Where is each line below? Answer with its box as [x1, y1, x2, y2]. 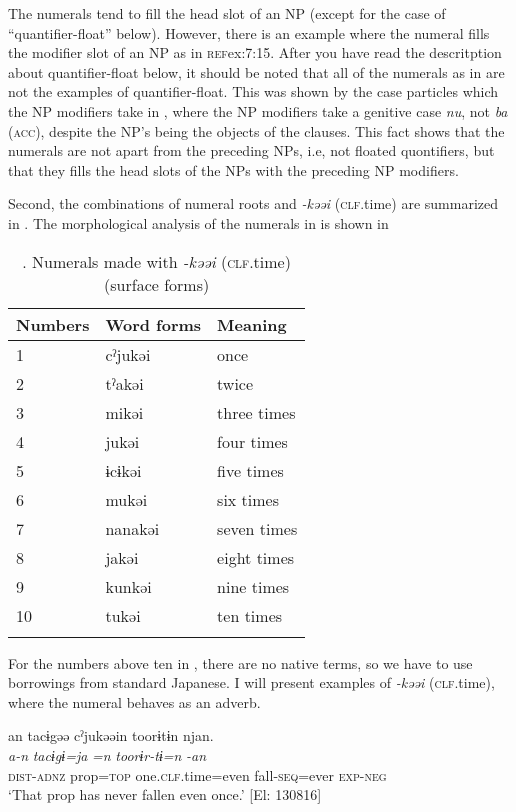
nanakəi [105, 516, 160, 540]
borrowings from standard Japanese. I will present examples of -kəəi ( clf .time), [8, 672, 495, 693]
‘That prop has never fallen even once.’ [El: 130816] [8, 784, 322, 805]
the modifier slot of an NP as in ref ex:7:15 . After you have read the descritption [8, 42, 502, 63]
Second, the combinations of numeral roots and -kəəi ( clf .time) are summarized [8, 193, 499, 214]
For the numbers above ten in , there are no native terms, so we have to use [8, 652, 473, 673]
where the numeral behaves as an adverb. [8, 691, 261, 712]
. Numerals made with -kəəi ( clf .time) [22, 249, 291, 273]
